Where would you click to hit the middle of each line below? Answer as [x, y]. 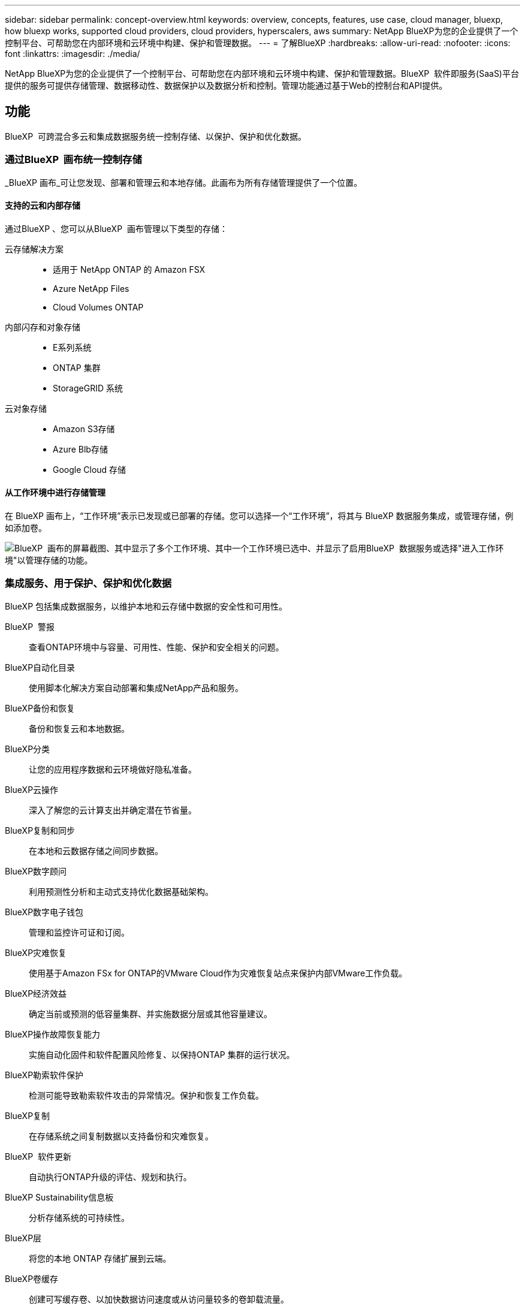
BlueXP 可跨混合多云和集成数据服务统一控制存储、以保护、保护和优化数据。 [156, 136]
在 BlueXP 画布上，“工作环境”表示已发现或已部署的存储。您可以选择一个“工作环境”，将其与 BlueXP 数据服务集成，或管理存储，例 [259, 516]
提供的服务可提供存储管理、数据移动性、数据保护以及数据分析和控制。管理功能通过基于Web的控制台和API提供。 [226, 85]
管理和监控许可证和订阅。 [79, 932]
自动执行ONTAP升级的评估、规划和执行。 [110, 1177]
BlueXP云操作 [32, 789]
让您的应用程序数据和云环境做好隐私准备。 [113, 769]
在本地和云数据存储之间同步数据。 [96, 850]
